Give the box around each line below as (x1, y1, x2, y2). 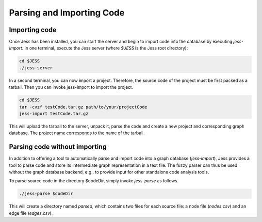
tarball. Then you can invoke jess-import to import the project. (9, 84, 133, 90)
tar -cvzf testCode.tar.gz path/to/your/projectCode (19, 104, 147, 110)
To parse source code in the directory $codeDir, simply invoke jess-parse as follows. (9, 178, 179, 184)
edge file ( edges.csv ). (9, 210, 53, 216)
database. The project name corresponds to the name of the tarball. (9, 130, 145, 136)
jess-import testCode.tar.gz (19, 111, 89, 116)
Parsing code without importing (9, 143, 107, 151)
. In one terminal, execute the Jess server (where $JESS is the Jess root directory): (22, 45, 188, 51)
